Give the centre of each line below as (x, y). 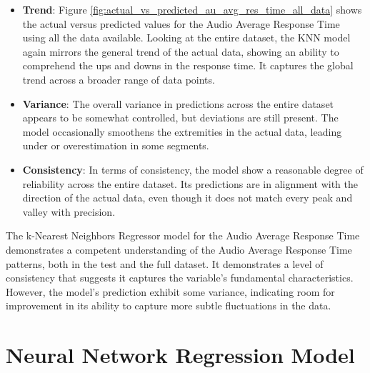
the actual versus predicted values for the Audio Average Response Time (181, 23)
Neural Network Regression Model (180, 355)
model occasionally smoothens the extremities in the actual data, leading (182, 131)
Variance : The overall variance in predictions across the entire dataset (178, 103)
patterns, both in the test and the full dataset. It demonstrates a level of (165, 263)
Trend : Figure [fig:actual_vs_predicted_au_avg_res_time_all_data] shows (192, 9)
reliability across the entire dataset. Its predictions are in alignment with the (190, 183)
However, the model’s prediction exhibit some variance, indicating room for (170, 291)
